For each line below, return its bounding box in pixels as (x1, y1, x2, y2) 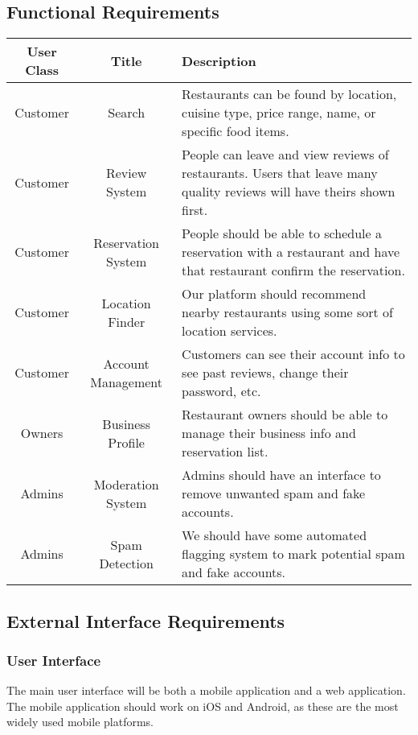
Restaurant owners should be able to (182, 405, 388, 424)
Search (108, 103, 145, 122)
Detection (99, 553, 154, 572)
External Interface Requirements (6, 608, 285, 633)
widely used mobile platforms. (6, 713, 154, 730)
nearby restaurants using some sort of (182, 303, 393, 322)
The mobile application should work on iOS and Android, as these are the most (6, 697, 399, 714)
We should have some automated (182, 526, 367, 545)
